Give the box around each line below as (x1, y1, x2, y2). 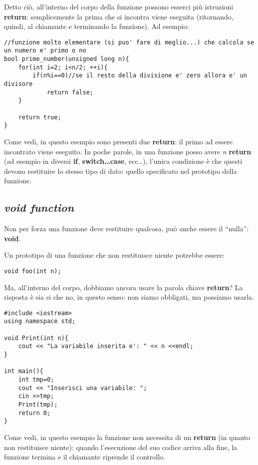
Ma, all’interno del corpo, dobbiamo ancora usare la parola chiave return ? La (4, 282, 243, 292)
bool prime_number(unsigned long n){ (4, 55, 129, 63)
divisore (4, 80, 33, 88)
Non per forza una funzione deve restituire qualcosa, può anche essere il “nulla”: (4, 223, 249, 234)
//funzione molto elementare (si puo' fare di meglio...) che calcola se (4, 38, 255, 46)
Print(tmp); (18, 401, 58, 409)
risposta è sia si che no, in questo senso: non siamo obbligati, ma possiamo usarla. (4, 292, 255, 302)
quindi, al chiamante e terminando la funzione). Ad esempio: (4, 21, 189, 31)
